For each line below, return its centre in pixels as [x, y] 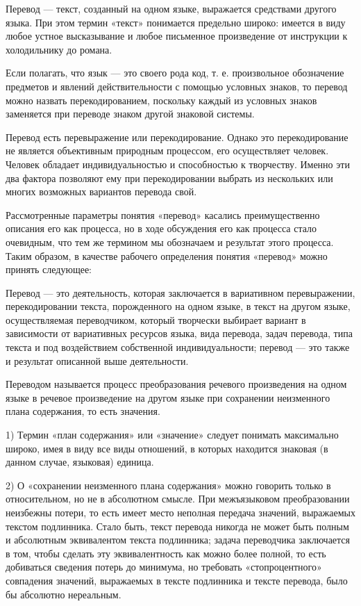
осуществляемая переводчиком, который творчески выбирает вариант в [156, 319]
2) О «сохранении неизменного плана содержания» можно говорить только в [168, 485]
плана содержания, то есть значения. [83, 411]
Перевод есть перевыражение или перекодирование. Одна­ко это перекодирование [177, 137]
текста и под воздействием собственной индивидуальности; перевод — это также [178, 347]
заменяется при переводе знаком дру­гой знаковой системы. [130, 114]
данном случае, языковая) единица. [80, 462]
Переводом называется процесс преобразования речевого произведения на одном [176, 384]
